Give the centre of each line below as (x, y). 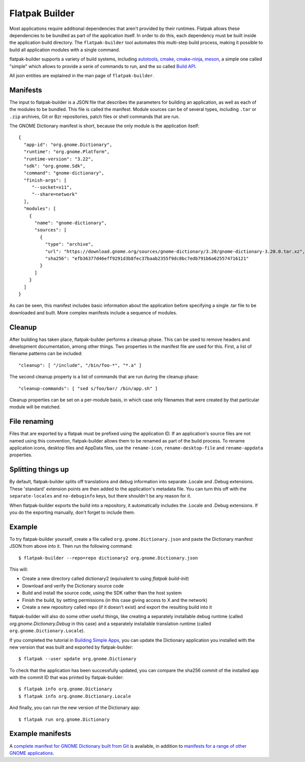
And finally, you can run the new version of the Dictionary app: (75, 708)
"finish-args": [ (45, 180)
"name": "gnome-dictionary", (71, 223)
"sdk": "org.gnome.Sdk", (55, 166)
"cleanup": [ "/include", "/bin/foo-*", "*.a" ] (80, 365)
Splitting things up (39, 470)
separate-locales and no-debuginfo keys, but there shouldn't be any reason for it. (100, 496)
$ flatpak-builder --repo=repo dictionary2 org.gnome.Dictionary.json (108, 558)
